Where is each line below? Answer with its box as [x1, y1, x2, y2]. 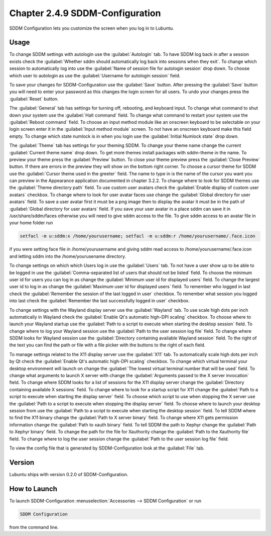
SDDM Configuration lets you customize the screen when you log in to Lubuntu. [9, 25, 174, 31]
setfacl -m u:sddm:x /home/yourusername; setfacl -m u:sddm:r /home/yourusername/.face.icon [20, 233, 255, 239]
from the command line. [9, 524, 59, 530]
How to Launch [9, 484, 58, 493]
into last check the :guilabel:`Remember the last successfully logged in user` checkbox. [9, 298, 190, 304]
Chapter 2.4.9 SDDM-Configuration [9, 8, 161, 19]
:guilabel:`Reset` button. [9, 96, 59, 102]
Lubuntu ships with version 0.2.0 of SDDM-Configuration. [9, 471, 128, 477]
